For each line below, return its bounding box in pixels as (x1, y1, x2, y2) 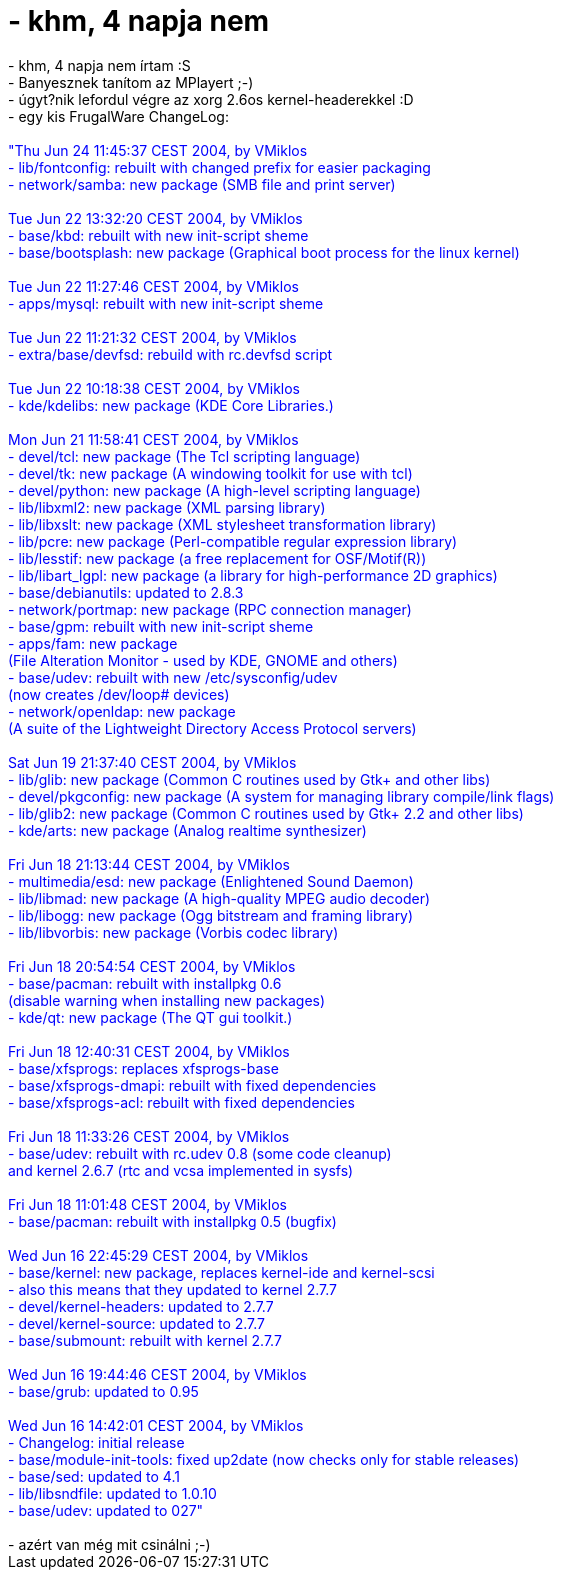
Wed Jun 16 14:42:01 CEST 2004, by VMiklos (8, 1416, 304, 1434)
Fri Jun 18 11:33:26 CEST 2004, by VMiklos (8, 1127, 290, 1145)
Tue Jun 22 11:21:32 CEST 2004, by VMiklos (8, 328, 297, 346)
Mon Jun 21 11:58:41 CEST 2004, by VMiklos (8, 430, 299, 448)
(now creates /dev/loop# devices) (8, 685, 230, 703)
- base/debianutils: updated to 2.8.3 (8, 583, 244, 601)
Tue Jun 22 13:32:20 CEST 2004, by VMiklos (8, 209, 303, 227)
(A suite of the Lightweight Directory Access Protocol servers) (8, 719, 417, 737)
